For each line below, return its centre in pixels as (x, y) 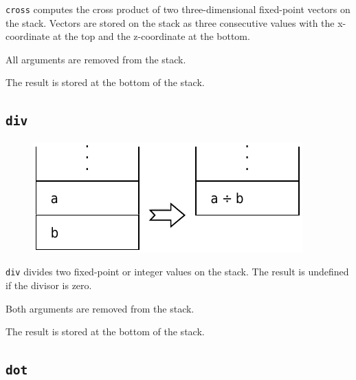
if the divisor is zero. (49, 285)
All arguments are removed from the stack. (96, 59)
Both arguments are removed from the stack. (100, 308)
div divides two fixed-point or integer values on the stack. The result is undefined (177, 272)
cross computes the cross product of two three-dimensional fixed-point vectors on (178, 9)
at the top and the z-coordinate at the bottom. (151, 36)
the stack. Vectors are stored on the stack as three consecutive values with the (170, 22)
